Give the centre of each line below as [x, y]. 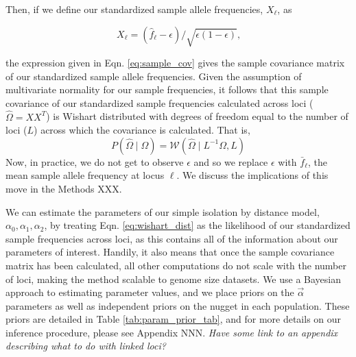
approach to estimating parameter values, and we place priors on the [150, 292]
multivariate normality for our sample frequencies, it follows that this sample [167, 89]
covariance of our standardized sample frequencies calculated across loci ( [159, 102]
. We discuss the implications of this [252, 175]
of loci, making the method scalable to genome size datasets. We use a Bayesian [174, 279]
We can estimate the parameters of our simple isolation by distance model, [163, 211]
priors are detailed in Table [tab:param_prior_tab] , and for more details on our [174, 319]
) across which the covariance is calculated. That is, [142, 130]
